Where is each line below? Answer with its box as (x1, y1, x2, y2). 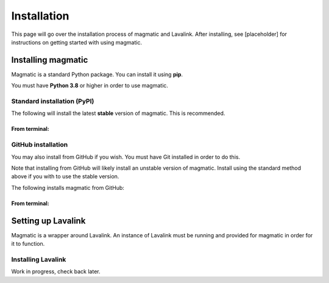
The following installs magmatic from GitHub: (11, 184, 125, 191)
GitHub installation (11, 141, 68, 149)
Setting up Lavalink (11, 215, 86, 226)
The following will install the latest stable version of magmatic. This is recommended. (11, 110, 225, 117)
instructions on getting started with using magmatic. (11, 38, 143, 46)
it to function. (11, 240, 45, 247)
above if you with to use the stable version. (11, 173, 119, 180)
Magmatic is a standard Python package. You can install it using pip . (11, 71, 183, 78)
